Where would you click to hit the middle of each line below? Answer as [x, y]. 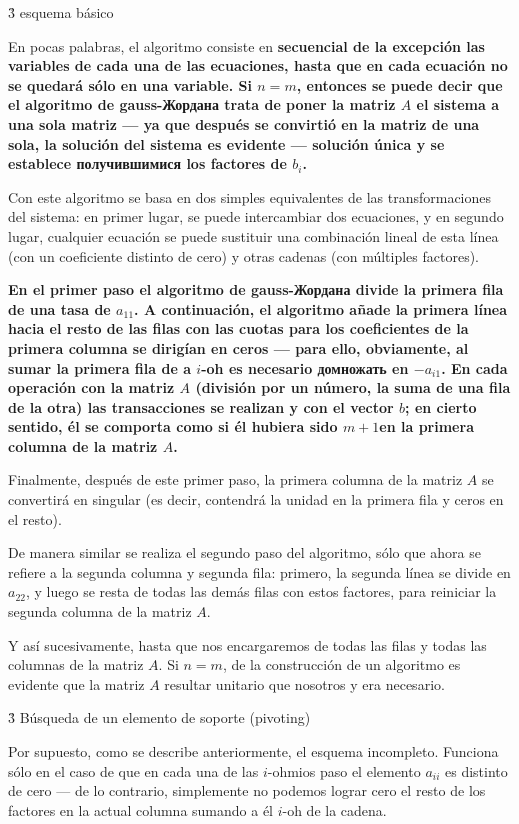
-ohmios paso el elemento [344, 770]
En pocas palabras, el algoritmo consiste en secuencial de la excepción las [246, 45]
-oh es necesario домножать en [305, 367]
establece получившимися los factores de [147, 163]
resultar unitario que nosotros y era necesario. [304, 683]
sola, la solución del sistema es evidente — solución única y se [226, 143]
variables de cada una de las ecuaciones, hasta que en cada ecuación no [258, 65]
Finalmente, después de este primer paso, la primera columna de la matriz [235, 479]
